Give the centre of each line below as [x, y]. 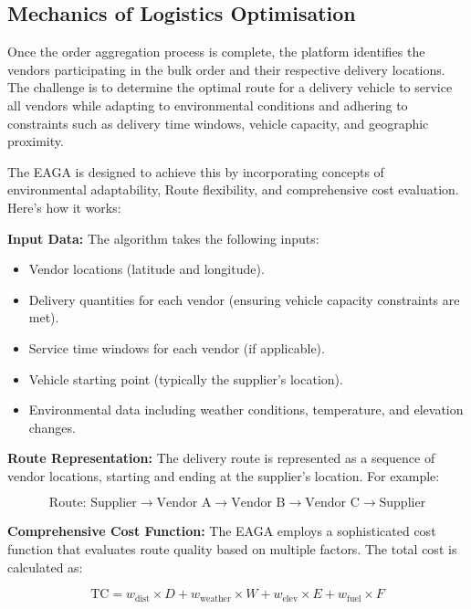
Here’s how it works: [64, 207]
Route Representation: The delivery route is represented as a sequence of [221, 458]
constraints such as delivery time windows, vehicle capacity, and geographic [218, 123]
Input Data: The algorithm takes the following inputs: [163, 238]
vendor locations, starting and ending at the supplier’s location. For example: [224, 475]
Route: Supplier [93, 504]
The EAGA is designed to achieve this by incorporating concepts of [196, 171]
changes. [52, 427]
